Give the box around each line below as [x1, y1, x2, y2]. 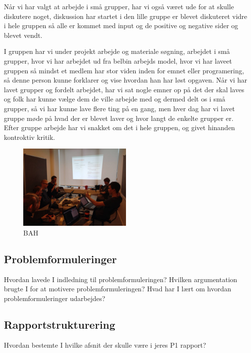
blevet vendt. [4, 30, 43, 40]
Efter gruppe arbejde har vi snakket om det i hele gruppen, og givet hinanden [4, 122, 235, 133]
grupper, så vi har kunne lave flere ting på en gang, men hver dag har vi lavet [4, 103, 235, 113]
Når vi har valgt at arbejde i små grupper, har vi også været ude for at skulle [4, 1, 234, 11]
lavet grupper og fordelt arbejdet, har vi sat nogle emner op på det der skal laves [4, 84, 244, 94]
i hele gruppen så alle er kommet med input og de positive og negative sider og [4, 20, 238, 31]
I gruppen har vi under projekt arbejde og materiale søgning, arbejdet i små [4, 46, 230, 56]
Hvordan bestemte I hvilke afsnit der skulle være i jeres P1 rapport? [4, 339, 206, 350]
